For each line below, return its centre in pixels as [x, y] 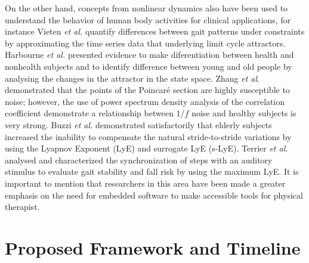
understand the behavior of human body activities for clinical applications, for [148, 19]
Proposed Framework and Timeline [153, 247]
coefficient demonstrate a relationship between [89, 113]
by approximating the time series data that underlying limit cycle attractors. [145, 43]
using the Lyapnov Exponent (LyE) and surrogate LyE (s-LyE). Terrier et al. [146, 148]
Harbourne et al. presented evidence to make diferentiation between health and [149, 55]
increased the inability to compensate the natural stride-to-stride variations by [148, 136]
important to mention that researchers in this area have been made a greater [145, 183]
